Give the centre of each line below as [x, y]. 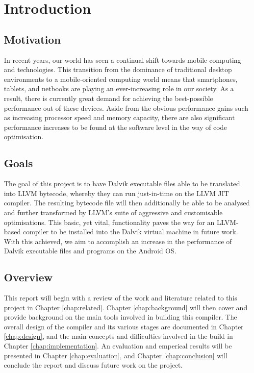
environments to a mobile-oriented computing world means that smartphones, [121, 79]
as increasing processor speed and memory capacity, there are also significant [119, 117]
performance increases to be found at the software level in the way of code [115, 127]
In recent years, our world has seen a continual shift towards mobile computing [123, 60]
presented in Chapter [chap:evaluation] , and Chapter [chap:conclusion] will [116, 355]
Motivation [32, 39]
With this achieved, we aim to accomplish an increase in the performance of [118, 241]
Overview [28, 277]
